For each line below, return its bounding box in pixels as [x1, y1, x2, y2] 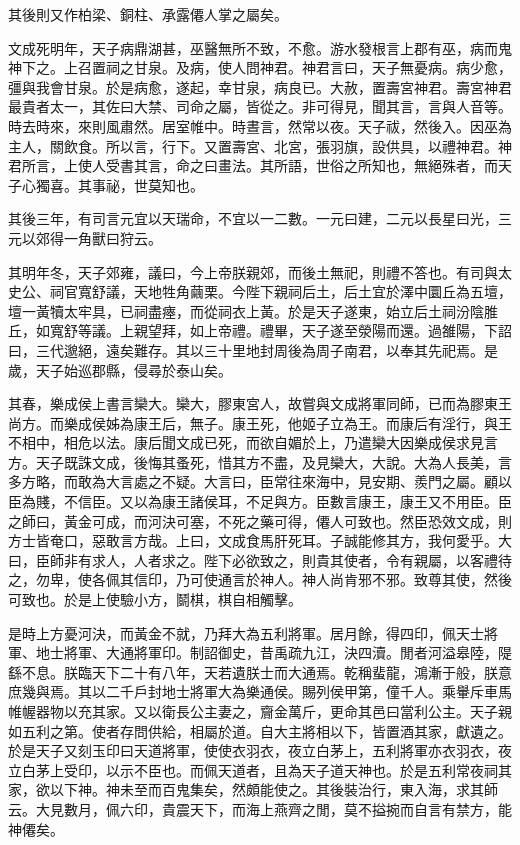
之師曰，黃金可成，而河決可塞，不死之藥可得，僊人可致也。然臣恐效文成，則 [8, 510, 512, 531]
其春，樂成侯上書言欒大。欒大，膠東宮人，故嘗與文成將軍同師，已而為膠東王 [8, 393, 512, 414]
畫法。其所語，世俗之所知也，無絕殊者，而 [217, 155, 498, 176]
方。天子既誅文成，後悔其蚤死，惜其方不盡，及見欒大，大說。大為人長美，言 [8, 451, 512, 472]
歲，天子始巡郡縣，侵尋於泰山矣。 [8, 359, 232, 380]
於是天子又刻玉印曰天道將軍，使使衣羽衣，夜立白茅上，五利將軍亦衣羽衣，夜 [8, 740, 512, 761]
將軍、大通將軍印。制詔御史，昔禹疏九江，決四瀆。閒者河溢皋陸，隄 [63, 642, 512, 663]
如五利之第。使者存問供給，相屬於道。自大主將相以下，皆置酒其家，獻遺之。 [8, 720, 512, 741]
